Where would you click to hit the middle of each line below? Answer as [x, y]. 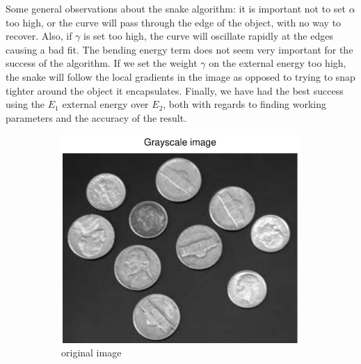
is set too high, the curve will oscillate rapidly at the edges [208, 36]
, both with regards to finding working [245, 104]
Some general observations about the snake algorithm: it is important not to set [176, 8]
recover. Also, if [39, 36]
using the [25, 104]
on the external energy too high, [278, 63]
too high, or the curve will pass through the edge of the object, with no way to [174, 22]
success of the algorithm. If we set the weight [102, 63]
